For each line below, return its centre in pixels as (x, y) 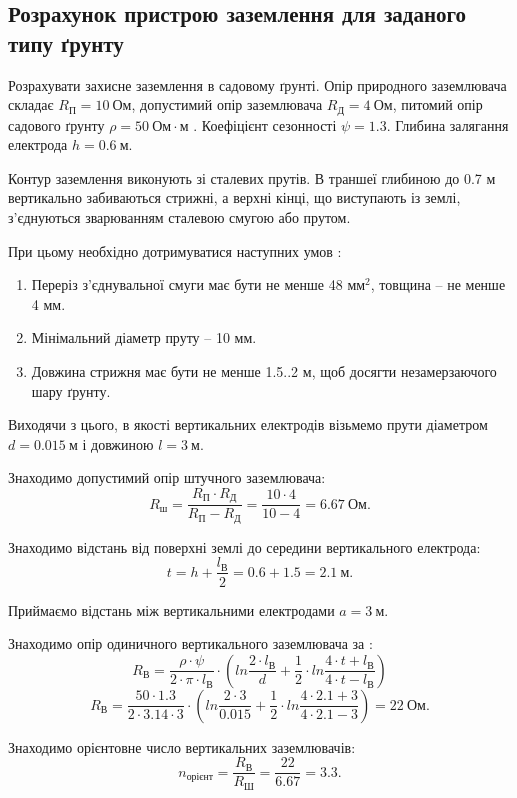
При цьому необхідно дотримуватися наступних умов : (175, 250)
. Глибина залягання (447, 124)
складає (31, 104)
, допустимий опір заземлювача (227, 104)
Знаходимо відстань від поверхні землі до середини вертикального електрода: (244, 546)
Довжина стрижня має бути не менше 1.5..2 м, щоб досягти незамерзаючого (264, 370)
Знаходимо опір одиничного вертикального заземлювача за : (190, 643)
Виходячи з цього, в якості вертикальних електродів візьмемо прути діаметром (248, 424)
